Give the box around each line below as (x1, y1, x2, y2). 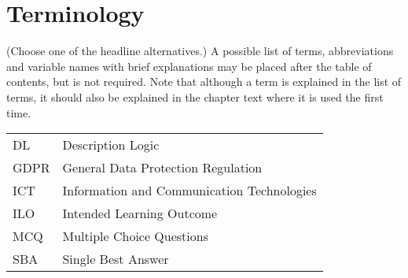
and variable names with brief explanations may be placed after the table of (6, 57, 372, 74)
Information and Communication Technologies (62, 181, 317, 200)
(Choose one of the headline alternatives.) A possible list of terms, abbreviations (6, 43, 394, 59)
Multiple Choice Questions (62, 227, 208, 246)
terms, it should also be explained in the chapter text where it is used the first (6, 88, 384, 105)
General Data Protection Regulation (62, 158, 263, 177)
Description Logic (62, 135, 160, 154)
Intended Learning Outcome (62, 204, 218, 223)
